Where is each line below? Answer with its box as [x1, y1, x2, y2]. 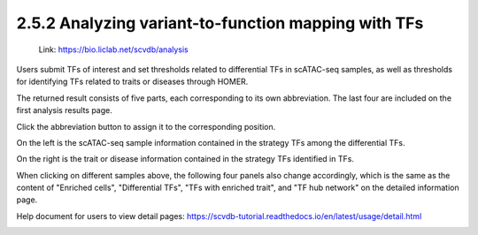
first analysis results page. [16, 105, 112, 116]
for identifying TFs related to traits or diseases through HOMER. [16, 76, 249, 87]
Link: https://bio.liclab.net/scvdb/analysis [38, 44, 189, 55]
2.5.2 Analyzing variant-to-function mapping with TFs [16, 13, 424, 33]
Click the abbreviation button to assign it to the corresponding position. [16, 121, 276, 132]
